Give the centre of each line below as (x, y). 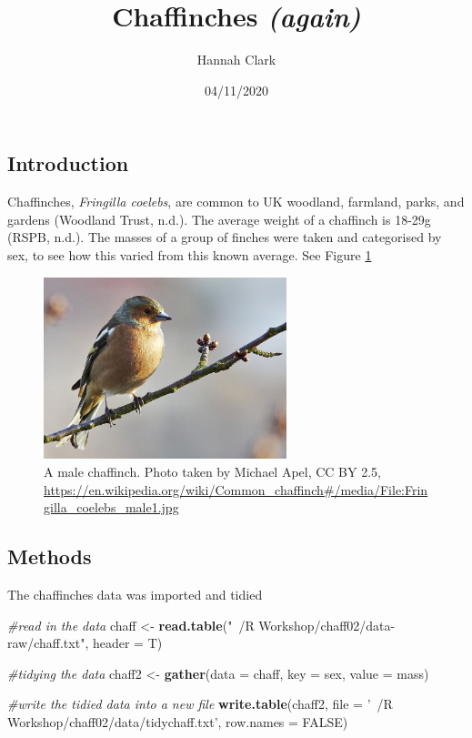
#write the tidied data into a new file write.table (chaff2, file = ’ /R (200, 704)
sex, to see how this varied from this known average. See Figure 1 (190, 254)
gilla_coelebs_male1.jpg (111, 507)
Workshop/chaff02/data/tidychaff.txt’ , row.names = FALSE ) (178, 722)
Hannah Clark (236, 60)
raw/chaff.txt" (46, 643)
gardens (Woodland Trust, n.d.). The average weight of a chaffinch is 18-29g (219, 219)
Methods (50, 556)
